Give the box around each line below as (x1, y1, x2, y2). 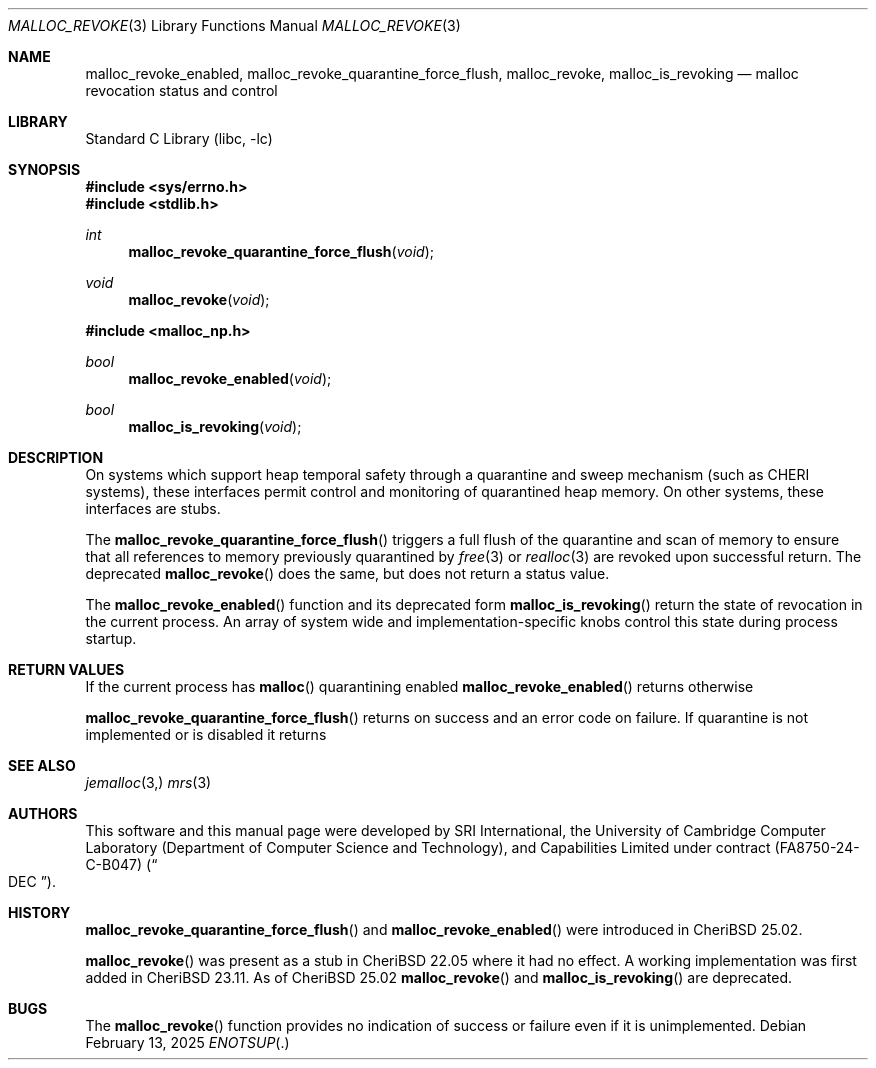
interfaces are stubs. (85, 500, 221, 517)
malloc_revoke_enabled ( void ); (128, 370, 332, 387)
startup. (85, 630, 137, 647)
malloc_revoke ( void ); (128, 291, 270, 308)
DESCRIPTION (8, 449, 104, 466)
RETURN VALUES (8, 661, 125, 678)
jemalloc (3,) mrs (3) (85, 774, 212, 791)
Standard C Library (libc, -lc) (85, 130, 273, 147)
